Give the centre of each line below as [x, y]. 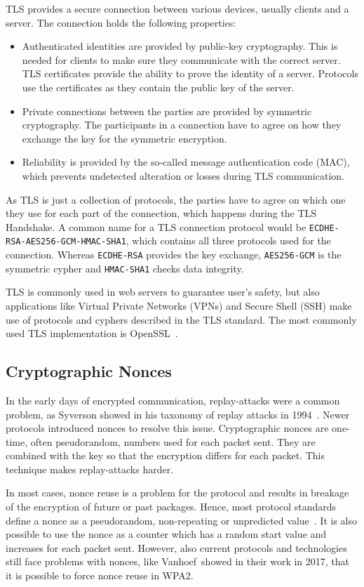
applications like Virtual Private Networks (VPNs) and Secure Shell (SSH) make [179, 305]
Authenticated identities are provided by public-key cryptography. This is [180, 46]
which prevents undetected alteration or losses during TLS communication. [183, 175]
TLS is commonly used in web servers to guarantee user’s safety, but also [163, 292]
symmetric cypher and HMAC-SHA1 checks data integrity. [125, 268]
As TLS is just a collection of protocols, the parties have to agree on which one [176, 199]
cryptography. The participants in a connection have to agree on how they [182, 125]
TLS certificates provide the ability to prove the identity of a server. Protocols [190, 73]
